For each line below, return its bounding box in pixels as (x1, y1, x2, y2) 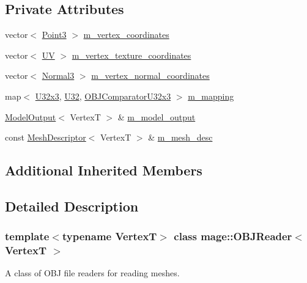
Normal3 (42, 69, 75, 82)
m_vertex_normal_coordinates (91, 69, 210, 82)
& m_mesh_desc (148, 131, 213, 144)
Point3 (42, 28, 67, 41)
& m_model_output (117, 110, 196, 123)
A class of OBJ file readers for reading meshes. (5, 266, 180, 279)
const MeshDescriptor (5, 131, 86, 144)
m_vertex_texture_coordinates (72, 48, 191, 61)
